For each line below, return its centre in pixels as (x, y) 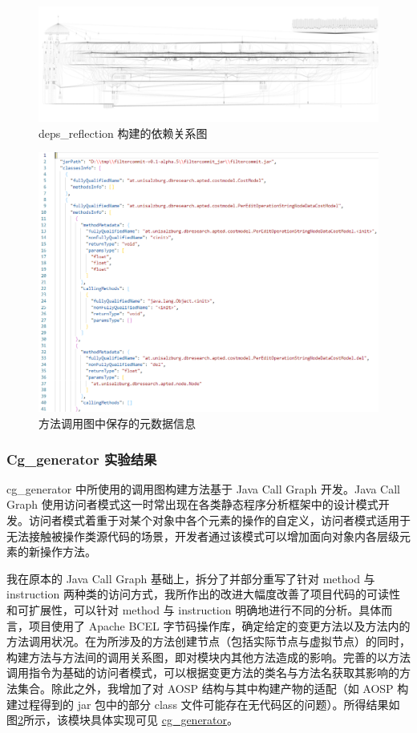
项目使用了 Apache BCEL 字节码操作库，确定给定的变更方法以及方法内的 (219, 625)
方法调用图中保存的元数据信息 (117, 423)
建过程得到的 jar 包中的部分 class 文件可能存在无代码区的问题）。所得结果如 (203, 704)
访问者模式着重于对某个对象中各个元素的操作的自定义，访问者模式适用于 (219, 520)
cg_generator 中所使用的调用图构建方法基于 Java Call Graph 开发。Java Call (203, 488)
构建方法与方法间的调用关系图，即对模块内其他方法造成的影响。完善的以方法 (208, 656)
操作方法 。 (68, 552)
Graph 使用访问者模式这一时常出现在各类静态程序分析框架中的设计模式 (192, 504)
